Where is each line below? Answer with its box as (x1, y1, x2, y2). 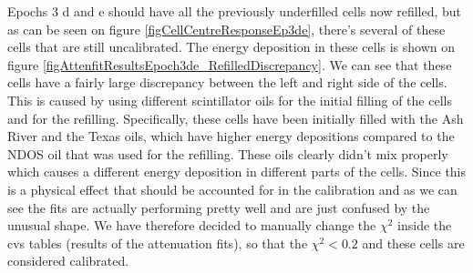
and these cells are (362, 233, 465, 252)
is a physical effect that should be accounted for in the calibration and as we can (7, 179, 458, 198)
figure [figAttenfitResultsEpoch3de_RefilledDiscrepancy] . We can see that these (7, 55, 452, 74)
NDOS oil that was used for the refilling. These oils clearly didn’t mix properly (7, 144, 448, 163)
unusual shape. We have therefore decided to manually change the (7, 216, 376, 235)
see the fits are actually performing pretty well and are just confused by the (7, 197, 430, 217)
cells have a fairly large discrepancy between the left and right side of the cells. (7, 73, 447, 92)
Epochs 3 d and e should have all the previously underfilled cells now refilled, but (7, 2, 462, 20)
